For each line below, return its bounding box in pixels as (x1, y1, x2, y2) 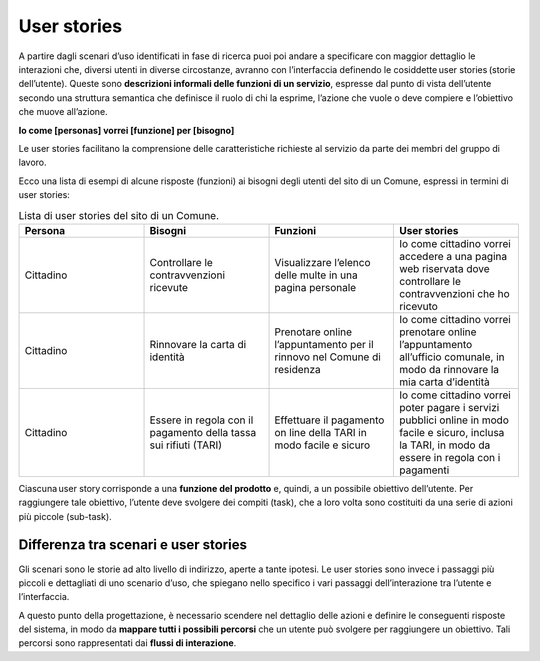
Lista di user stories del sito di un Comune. (18, 208, 220, 222)
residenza (274, 362, 322, 376)
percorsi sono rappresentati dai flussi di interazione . (18, 637, 237, 649)
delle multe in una (274, 268, 359, 282)
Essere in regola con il (149, 413, 254, 427)
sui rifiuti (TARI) (149, 438, 222, 452)
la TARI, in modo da (398, 438, 491, 452)
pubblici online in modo (398, 413, 510, 427)
